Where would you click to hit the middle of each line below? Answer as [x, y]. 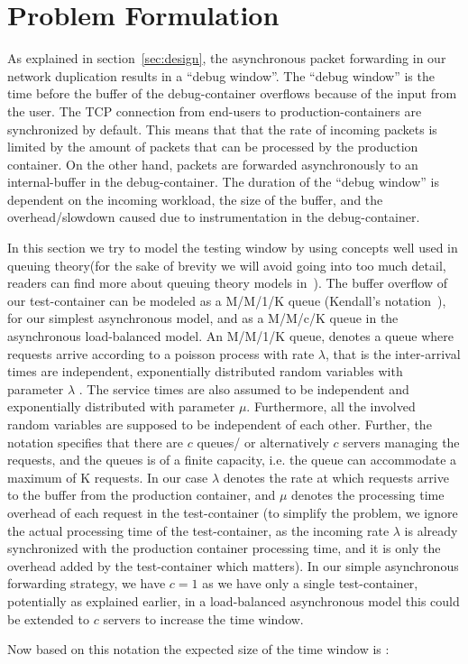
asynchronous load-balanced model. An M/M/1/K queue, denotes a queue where [230, 336]
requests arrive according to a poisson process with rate [161, 353]
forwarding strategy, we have [87, 583]
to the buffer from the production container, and [142, 495]
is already [431, 530]
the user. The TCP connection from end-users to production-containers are [215, 111]
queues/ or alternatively [263, 442]
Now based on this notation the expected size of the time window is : [198, 649]
